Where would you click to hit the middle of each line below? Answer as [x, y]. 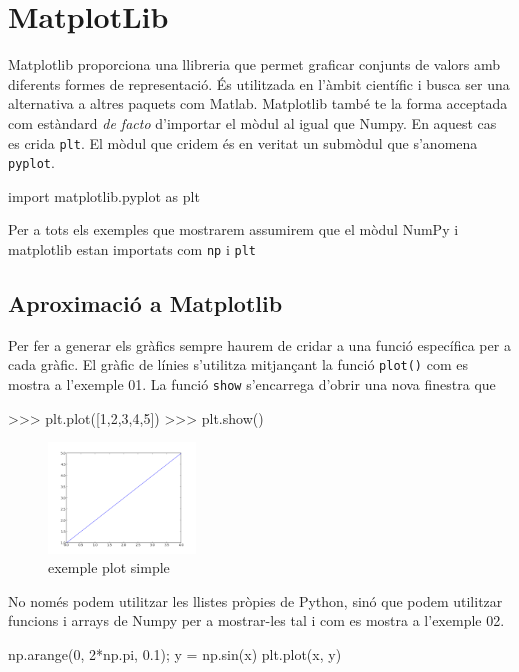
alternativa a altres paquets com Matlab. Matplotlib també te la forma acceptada [258, 103]
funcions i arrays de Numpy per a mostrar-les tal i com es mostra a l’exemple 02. [256, 620]
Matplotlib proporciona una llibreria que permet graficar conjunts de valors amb [254, 64]
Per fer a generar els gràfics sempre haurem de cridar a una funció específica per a [259, 344]
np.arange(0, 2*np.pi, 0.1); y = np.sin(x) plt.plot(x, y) [175, 654]
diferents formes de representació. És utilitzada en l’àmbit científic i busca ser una [259, 83]
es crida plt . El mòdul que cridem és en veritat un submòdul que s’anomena [243, 142]
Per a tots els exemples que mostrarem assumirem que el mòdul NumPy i [233, 229]
